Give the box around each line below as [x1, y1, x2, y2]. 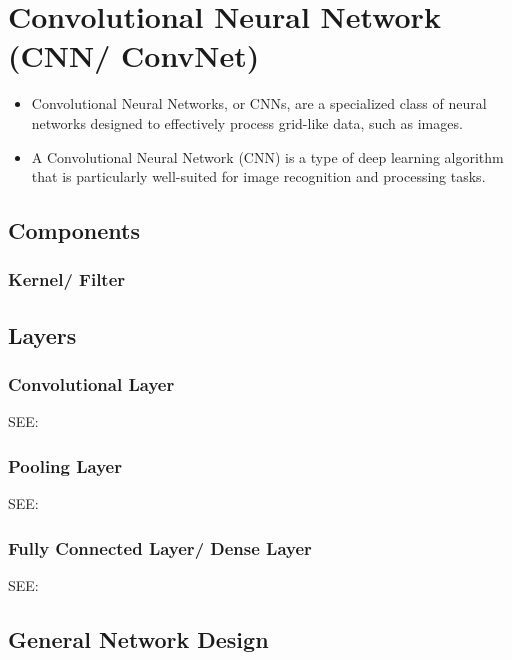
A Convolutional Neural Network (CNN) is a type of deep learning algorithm [31, 146, 504, 167]
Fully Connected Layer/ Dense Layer [8, 535, 312, 560]
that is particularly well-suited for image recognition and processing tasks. [31, 166, 486, 187]
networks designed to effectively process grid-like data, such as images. [31, 112, 463, 133]
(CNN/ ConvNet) [8, 35, 260, 76]
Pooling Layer [8, 453, 122, 478]
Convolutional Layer [8, 372, 175, 397]
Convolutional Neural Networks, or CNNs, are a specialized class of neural [31, 93, 487, 114]
